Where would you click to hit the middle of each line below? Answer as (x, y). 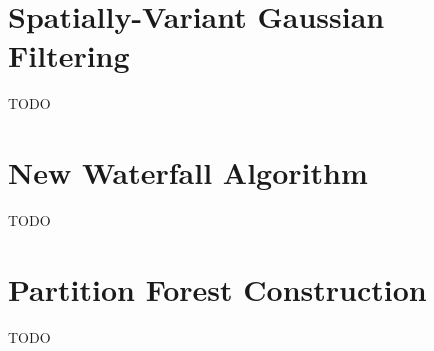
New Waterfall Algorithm (188, 172)
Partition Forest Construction (217, 288)
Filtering (69, 55)
